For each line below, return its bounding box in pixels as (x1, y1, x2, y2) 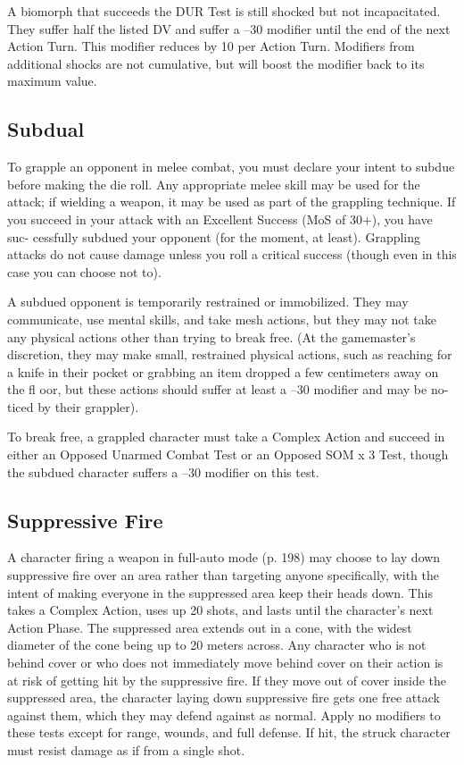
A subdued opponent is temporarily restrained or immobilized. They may (7, 292, 409, 311)
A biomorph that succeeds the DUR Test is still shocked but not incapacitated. (7, 2, 441, 20)
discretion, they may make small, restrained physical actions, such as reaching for (7, 345, 452, 364)
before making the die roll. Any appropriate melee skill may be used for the (7, 174, 420, 193)
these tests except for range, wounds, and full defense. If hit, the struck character (7, 723, 451, 742)
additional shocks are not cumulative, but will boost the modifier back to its (7, 54, 425, 72)
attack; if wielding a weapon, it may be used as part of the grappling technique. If (7, 192, 456, 211)
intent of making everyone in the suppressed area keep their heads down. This (7, 583, 433, 601)
